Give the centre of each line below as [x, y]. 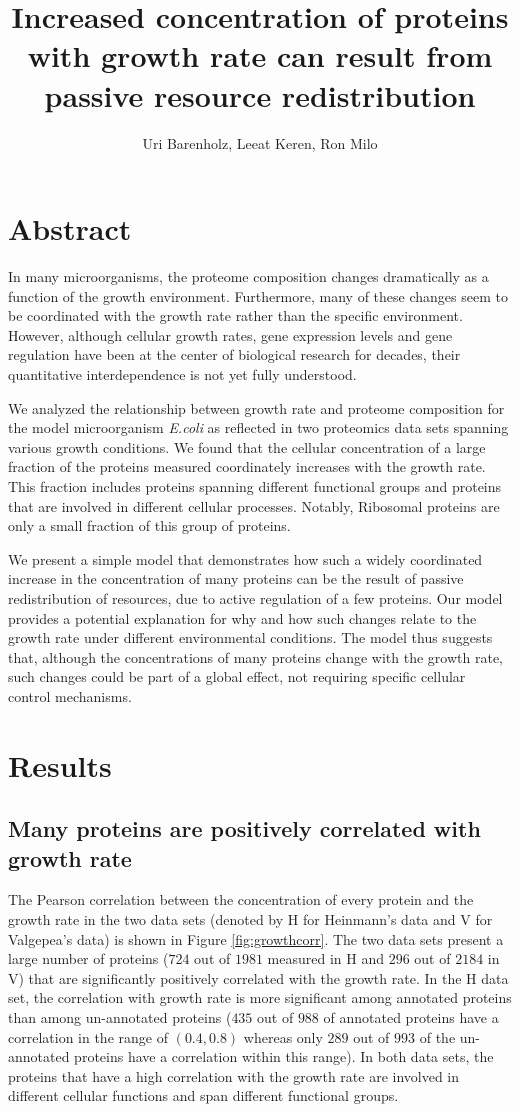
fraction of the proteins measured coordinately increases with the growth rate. [247, 466]
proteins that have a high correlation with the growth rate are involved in [234, 1075]
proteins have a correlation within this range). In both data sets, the [284, 1056]
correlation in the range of [88, 1036]
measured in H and [325, 958]
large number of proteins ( [88, 958]
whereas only [283, 1036]
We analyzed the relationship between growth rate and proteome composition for [256, 407]
